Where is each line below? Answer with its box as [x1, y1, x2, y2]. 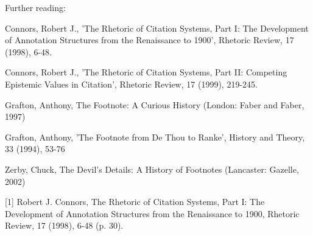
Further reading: [5, 1, 66, 13]
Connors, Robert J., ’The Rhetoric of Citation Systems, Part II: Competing [5, 66, 287, 78]
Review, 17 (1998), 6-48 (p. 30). [5, 219, 124, 232]
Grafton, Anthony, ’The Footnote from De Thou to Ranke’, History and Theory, [5, 130, 305, 143]
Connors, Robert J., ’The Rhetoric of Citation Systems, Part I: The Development [5, 21, 309, 34]
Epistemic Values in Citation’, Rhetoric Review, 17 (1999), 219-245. [5, 77, 258, 90]
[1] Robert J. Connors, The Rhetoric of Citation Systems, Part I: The [5, 195, 265, 208]
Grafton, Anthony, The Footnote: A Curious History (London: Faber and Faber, [5, 98, 304, 111]
